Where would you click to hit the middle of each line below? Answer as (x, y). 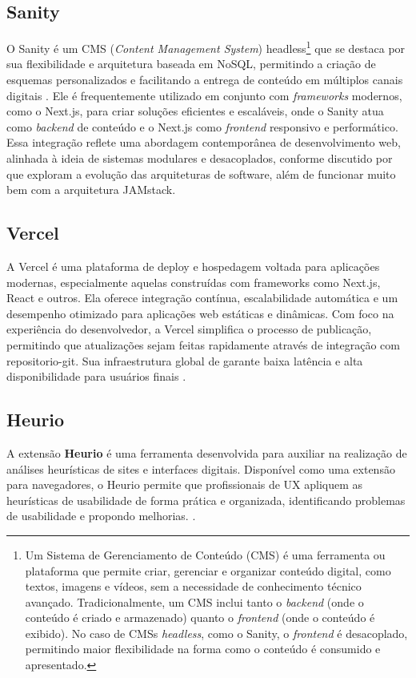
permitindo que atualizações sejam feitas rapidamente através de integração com (203, 344)
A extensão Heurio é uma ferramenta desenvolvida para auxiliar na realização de (207, 452)
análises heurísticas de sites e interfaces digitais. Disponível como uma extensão (201, 468)
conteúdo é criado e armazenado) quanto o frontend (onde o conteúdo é (200, 617)
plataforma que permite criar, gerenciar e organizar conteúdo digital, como (208, 570)
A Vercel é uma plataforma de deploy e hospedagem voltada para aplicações (193, 266)
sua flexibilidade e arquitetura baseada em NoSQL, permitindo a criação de (191, 64)
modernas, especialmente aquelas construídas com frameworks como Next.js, (194, 282)
